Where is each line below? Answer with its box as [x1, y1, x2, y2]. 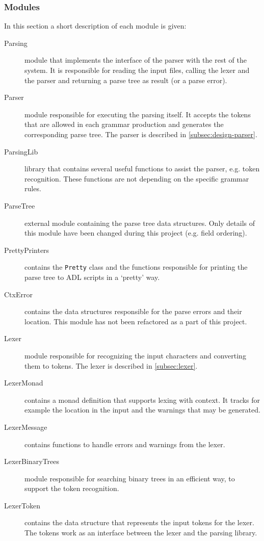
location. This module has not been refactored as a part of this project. [24, 316, 247, 326]
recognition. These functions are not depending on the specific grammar [24, 173, 249, 184]
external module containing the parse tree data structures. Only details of [24, 217, 255, 228]
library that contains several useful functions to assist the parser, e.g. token [24, 163, 260, 174]
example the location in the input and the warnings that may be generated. [24, 404, 260, 415]
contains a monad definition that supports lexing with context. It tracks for [24, 394, 260, 405]
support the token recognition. [24, 483, 119, 494]
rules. [24, 183, 41, 194]
